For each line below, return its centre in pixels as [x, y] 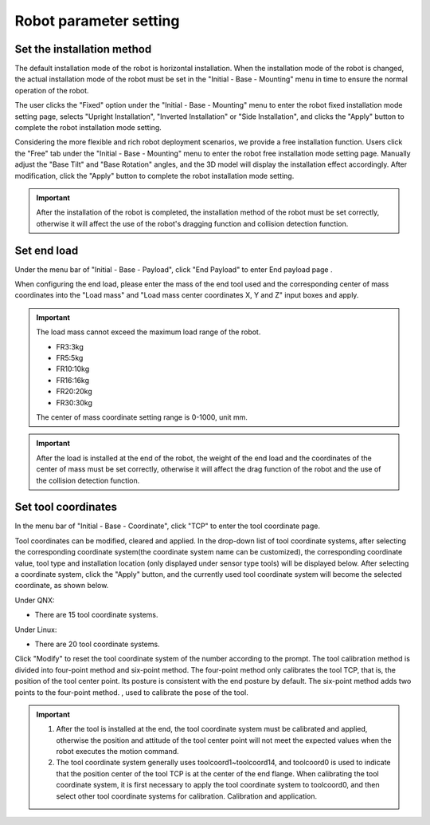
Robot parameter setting [97, 21]
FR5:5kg [70, 358]
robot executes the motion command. [117, 752]
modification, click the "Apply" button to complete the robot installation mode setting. [154, 176]
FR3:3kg [70, 346]
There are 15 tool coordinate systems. [96, 615]
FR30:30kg [74, 402]
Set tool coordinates [66, 507]
